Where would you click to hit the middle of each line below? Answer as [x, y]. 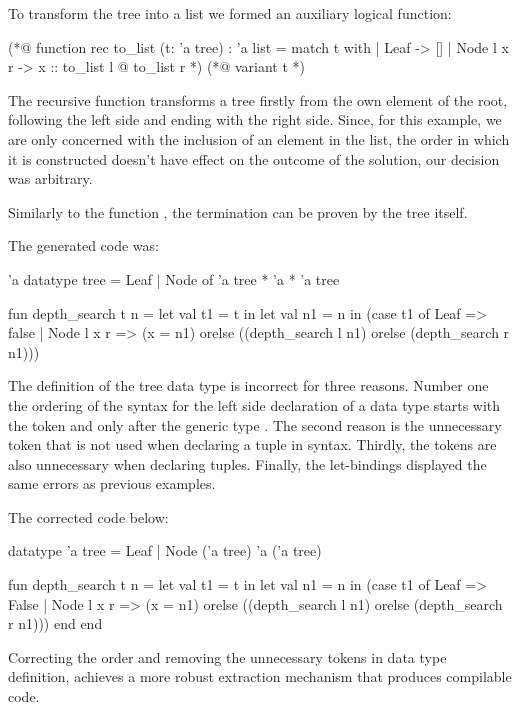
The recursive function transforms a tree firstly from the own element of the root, [258, 99]
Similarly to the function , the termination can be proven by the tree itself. [238, 211]
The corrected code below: [88, 516]
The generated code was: [83, 245]
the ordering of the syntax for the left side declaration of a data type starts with [254, 404]
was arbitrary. [50, 178]
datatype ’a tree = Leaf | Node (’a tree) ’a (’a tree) [165, 550]
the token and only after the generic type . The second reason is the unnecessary [255, 424]
